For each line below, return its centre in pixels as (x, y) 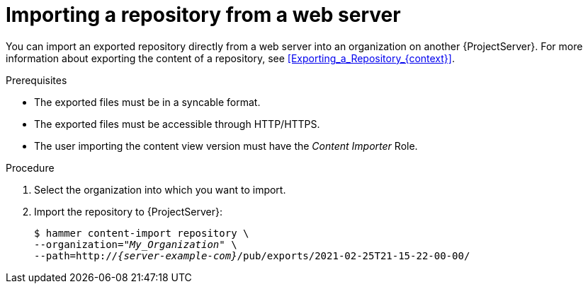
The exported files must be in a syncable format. (147, 102)
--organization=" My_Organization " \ (136, 244)
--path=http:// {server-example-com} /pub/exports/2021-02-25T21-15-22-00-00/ (252, 255)
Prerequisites (36, 80)
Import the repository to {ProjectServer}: (128, 211)
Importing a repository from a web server (203, 15)
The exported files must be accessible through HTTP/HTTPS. (177, 124)
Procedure (30, 167)
